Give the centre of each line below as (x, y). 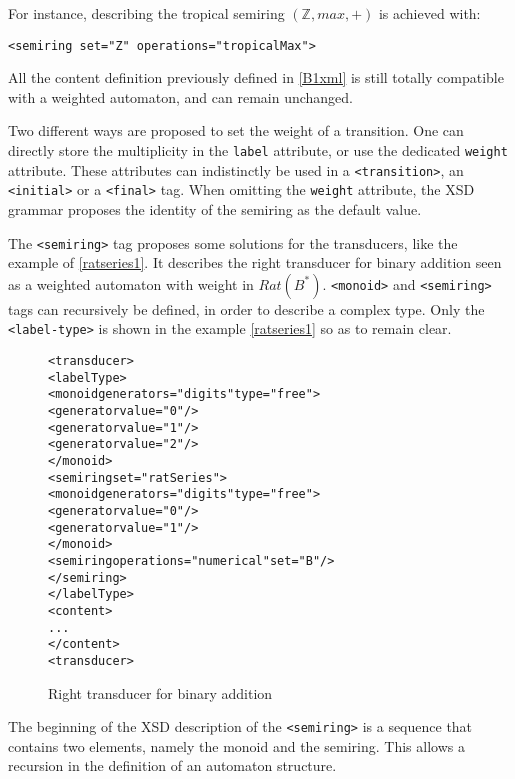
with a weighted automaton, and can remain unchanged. (181, 96)
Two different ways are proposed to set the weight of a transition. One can (236, 130)
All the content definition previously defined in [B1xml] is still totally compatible (256, 77)
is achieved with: (429, 13)
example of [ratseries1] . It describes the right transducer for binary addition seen (255, 262)
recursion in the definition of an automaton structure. (172, 765)
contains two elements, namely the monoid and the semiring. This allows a (236, 745)
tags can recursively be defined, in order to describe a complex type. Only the (246, 308)
